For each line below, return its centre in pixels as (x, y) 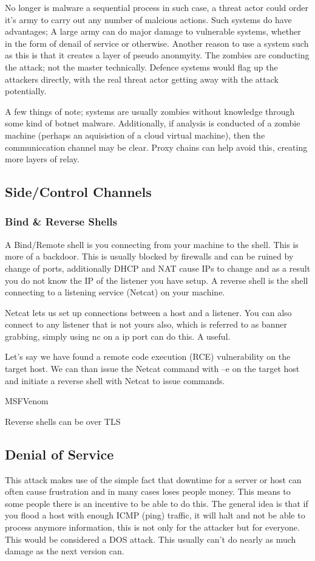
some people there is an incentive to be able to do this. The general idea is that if (157, 503)
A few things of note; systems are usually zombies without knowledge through (150, 111)
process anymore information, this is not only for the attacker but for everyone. (152, 527)
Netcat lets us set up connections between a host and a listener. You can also (148, 312)
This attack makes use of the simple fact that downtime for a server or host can (153, 479)
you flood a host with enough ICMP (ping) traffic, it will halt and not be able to (155, 515)
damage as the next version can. (65, 551)
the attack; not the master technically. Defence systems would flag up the (141, 67)
